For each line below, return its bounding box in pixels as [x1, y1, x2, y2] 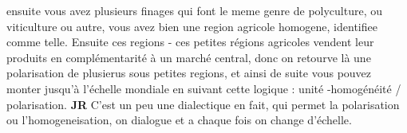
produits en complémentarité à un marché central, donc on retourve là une [6, 49, 371, 65]
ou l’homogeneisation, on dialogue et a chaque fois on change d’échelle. [6, 111, 352, 128]
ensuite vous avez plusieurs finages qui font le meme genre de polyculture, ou [6, 2, 383, 18]
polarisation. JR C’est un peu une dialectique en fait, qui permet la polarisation [6, 96, 400, 112]
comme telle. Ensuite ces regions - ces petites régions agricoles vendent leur [6, 33, 374, 50]
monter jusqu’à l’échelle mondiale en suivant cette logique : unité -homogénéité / [6, 80, 401, 96]
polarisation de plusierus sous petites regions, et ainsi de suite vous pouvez [6, 65, 372, 81]
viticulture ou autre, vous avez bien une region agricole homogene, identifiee [6, 18, 377, 34]
